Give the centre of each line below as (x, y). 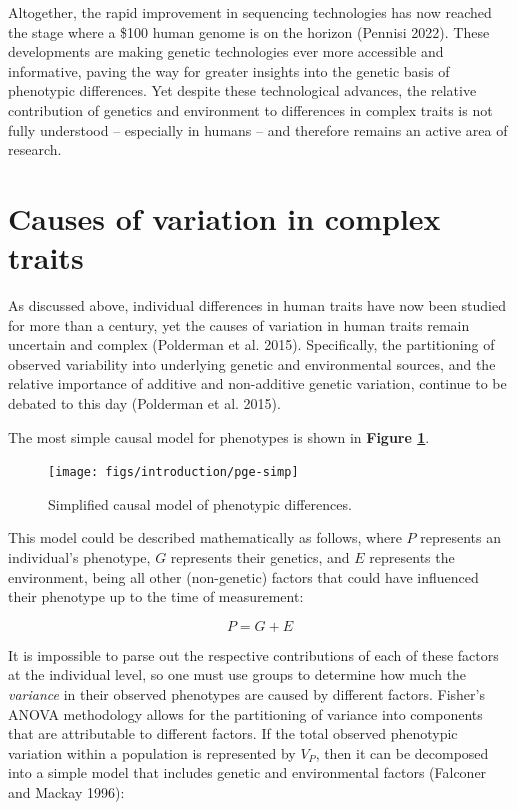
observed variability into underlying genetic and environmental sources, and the (252, 363)
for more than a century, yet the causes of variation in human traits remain (239, 324)
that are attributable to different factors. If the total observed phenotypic (233, 733)
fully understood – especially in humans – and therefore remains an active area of (258, 129)
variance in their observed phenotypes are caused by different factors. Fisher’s (246, 694)
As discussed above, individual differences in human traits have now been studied (257, 305)
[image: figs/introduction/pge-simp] (173, 472)
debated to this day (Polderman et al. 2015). (144, 403)
